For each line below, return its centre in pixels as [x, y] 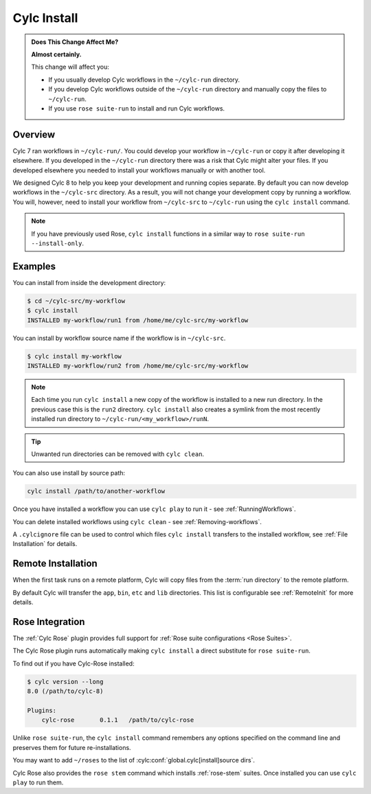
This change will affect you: [70, 67]
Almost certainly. [56, 54]
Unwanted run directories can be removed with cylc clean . [118, 454]
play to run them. [38, 782]
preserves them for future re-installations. [72, 747]
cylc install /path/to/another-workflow [96, 491]
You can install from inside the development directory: [89, 282]
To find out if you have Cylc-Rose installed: [74, 663]
